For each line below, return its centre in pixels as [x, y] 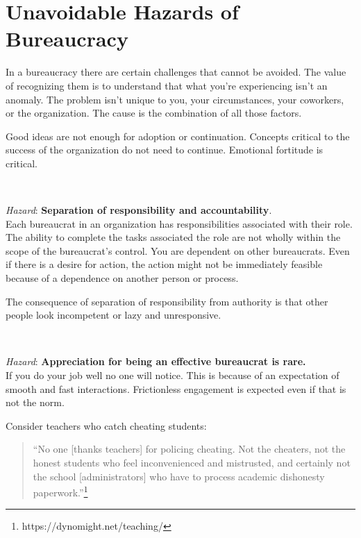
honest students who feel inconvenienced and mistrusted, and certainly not [192, 462]
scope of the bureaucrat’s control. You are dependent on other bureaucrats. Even [178, 250]
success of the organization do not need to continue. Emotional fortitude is [165, 150]
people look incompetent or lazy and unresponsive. [114, 315]
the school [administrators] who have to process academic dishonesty [179, 476]
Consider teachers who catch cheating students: [106, 425]
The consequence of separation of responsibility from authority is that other [167, 301]
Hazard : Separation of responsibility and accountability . [139, 210]
